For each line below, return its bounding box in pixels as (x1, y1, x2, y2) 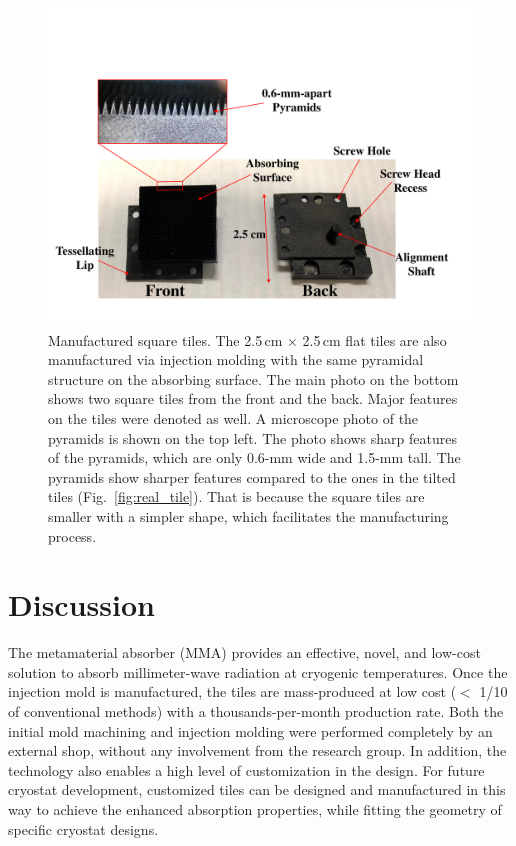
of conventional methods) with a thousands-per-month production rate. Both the (8, 701, 504, 722)
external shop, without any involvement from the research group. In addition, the (8, 740, 507, 761)
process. (48, 525, 97, 546)
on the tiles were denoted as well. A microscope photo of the (48, 407, 419, 428)
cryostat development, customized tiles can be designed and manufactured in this (8, 779, 506, 800)
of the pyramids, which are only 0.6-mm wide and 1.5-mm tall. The (48, 447, 461, 468)
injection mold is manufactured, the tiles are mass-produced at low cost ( (8, 681, 457, 702)
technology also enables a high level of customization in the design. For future (8, 759, 485, 780)
